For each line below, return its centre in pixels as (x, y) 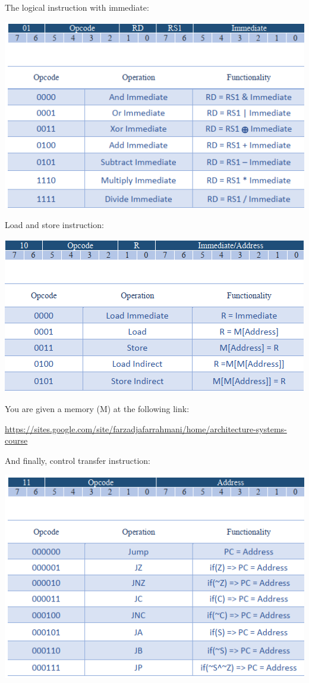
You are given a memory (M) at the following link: (97, 409)
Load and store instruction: (54, 224)
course (16, 440)
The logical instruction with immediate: (77, 7)
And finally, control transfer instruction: (78, 460)
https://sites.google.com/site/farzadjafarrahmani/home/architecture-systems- (146, 428)
